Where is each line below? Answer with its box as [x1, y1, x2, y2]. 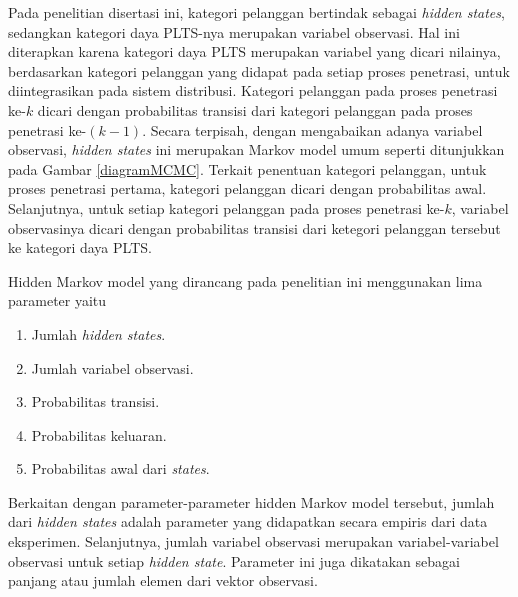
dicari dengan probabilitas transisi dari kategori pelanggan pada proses [37, 99, 473, 120]
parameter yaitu [8, 290, 107, 311]
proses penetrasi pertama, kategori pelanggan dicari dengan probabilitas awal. [8, 178, 487, 199]
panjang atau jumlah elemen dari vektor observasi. [8, 570, 318, 591]
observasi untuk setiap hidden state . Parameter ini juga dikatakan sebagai [8, 550, 460, 571]
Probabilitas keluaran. [31, 424, 167, 445]
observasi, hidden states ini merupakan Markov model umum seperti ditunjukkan [8, 139, 505, 160]
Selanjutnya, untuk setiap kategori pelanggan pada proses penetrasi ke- [8, 197, 445, 218]
